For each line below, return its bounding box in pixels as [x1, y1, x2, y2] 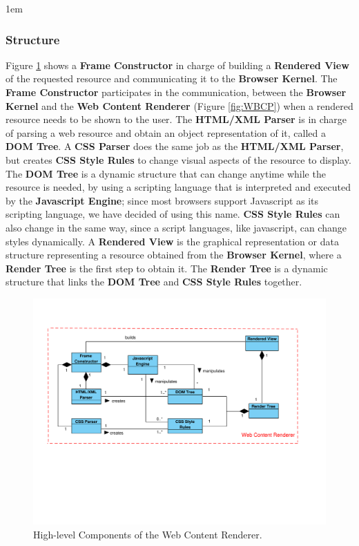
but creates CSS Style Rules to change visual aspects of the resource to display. [6, 152, 351, 167]
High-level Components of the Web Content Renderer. [33, 527, 262, 542]
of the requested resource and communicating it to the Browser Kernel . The [6, 71, 338, 86]
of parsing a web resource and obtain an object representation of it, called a [6, 125, 326, 140]
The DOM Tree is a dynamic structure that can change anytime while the [6, 166, 326, 180]
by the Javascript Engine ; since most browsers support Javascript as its [6, 193, 319, 207]
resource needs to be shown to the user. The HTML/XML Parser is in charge [6, 112, 347, 126]
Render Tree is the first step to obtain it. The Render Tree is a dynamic [6, 261, 328, 275]
